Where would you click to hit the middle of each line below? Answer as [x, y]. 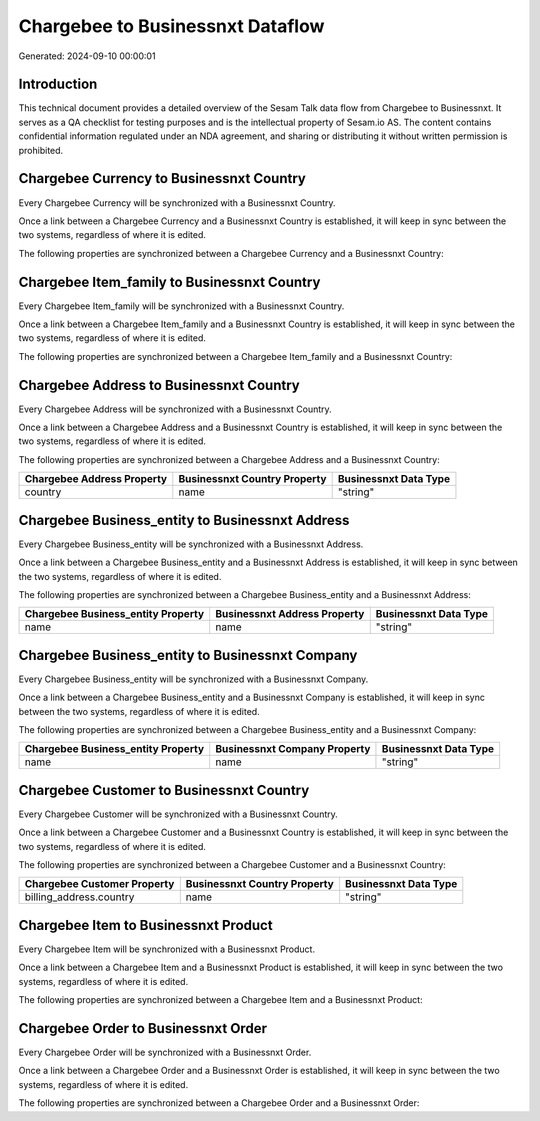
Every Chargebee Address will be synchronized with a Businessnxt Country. [175, 409]
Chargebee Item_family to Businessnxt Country [169, 281]
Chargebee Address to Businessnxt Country [159, 385]
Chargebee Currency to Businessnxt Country [162, 178]
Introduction [58, 84]
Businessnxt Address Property [290, 614]
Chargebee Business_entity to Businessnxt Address [184, 520]
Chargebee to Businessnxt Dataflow [171, 26]
